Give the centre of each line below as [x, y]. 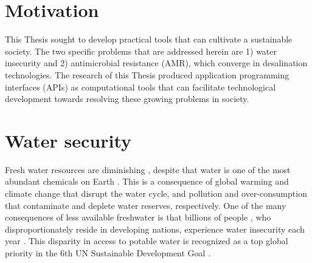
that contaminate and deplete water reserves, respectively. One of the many [146, 205]
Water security [68, 140]
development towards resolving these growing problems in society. [127, 99]
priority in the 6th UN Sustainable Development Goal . [108, 252]
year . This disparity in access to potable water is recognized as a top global [147, 241]
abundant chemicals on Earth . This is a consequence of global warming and [147, 181]
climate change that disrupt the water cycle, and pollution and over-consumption [156, 193]
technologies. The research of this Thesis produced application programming [147, 74]
